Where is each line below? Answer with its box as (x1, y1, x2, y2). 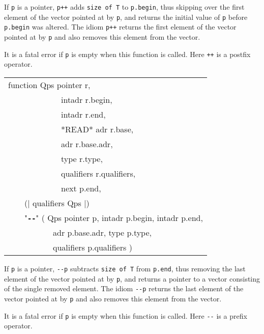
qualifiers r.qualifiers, (61, 167, 136, 179)
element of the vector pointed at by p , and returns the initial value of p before (4, 11, 248, 22)
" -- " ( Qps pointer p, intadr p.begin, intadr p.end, (24, 211, 203, 224)
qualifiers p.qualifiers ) (53, 241, 132, 253)
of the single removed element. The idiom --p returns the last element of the (4, 283, 244, 294)
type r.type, (61, 152, 103, 164)
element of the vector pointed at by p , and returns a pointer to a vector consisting (4, 273, 260, 284)
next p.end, (61, 182, 101, 194)
